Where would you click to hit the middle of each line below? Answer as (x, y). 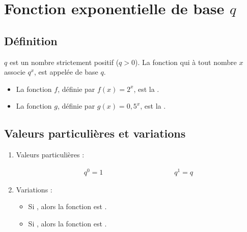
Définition (31, 40)
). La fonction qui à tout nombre (186, 62)
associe (15, 72)
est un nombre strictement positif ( (64, 62)
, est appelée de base (66, 72)
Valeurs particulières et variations (95, 133)
